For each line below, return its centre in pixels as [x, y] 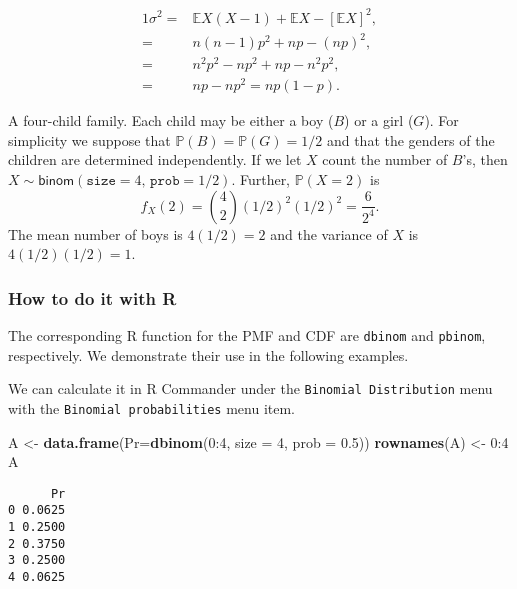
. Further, [261, 179]
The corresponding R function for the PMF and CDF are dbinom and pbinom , [247, 335]
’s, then [485, 159]
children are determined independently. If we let [155, 159]
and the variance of [329, 233]
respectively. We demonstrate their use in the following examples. [208, 354]
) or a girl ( [379, 120]
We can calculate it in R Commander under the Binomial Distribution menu [250, 388]
